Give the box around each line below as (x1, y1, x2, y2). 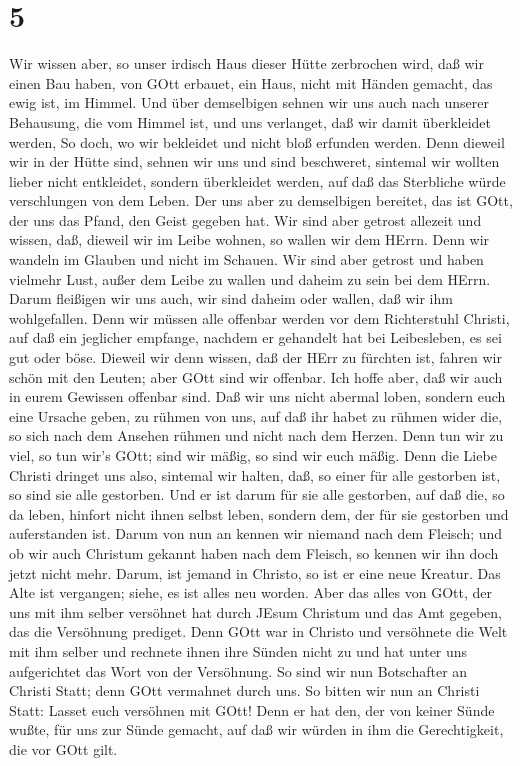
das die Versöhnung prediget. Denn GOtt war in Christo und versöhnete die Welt (9, 621, 508, 642)
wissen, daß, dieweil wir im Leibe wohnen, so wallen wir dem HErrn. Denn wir (9, 229, 490, 250)
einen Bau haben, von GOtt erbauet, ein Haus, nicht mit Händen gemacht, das (9, 72, 493, 93)
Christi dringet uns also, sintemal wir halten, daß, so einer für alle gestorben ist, (9, 464, 501, 485)
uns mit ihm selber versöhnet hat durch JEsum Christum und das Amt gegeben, (9, 601, 502, 622)
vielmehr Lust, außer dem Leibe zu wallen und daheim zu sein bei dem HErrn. (9, 268, 491, 289)
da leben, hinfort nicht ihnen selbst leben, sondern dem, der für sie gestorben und (9, 503, 509, 524)
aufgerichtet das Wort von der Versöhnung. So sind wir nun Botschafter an (9, 660, 468, 681)
